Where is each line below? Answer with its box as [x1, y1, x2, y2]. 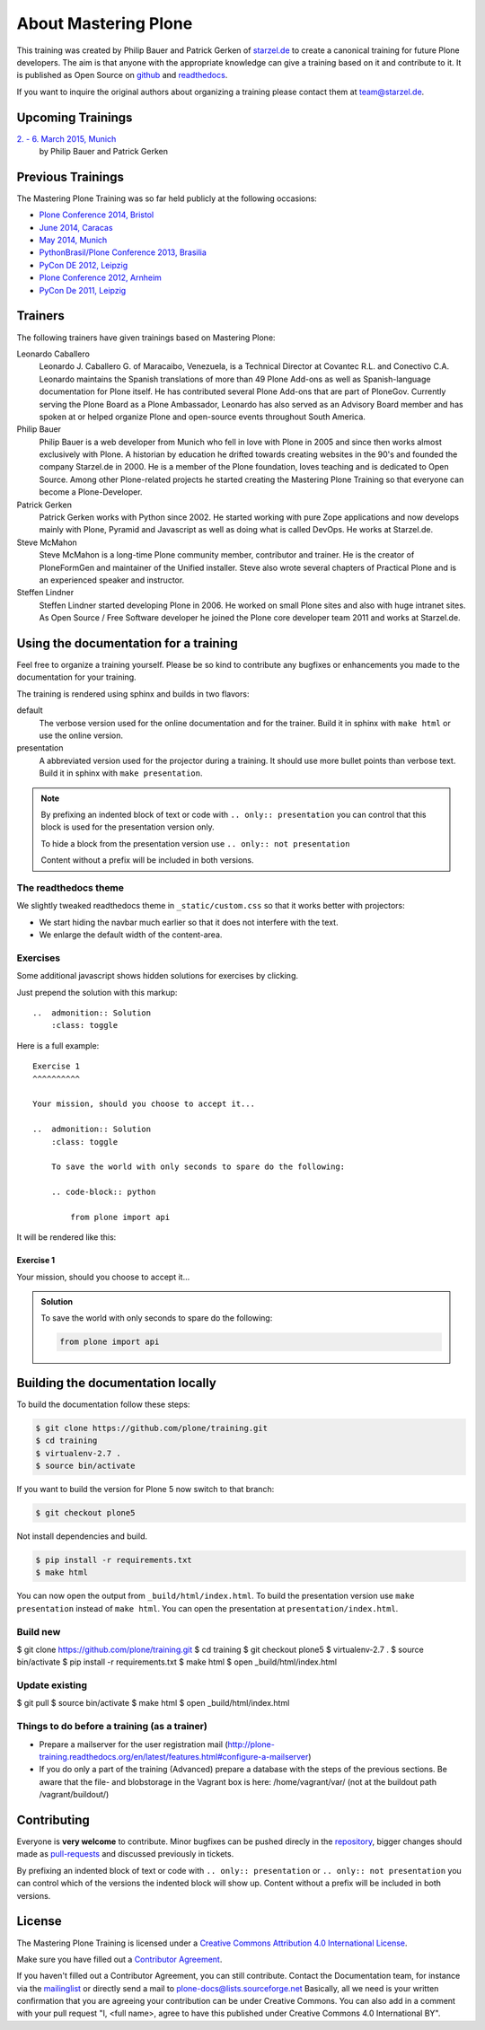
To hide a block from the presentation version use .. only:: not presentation [40, 838, 350, 848]
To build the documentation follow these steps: [16, 1399, 190, 1410]
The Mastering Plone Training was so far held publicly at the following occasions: [16, 193, 318, 204]
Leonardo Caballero [16, 348, 90, 359]
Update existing [16, 1679, 87, 1692]
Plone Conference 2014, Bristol [39, 209, 154, 220]
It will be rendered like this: [16, 1232, 117, 1243]
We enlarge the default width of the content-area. [39, 929, 223, 940]
